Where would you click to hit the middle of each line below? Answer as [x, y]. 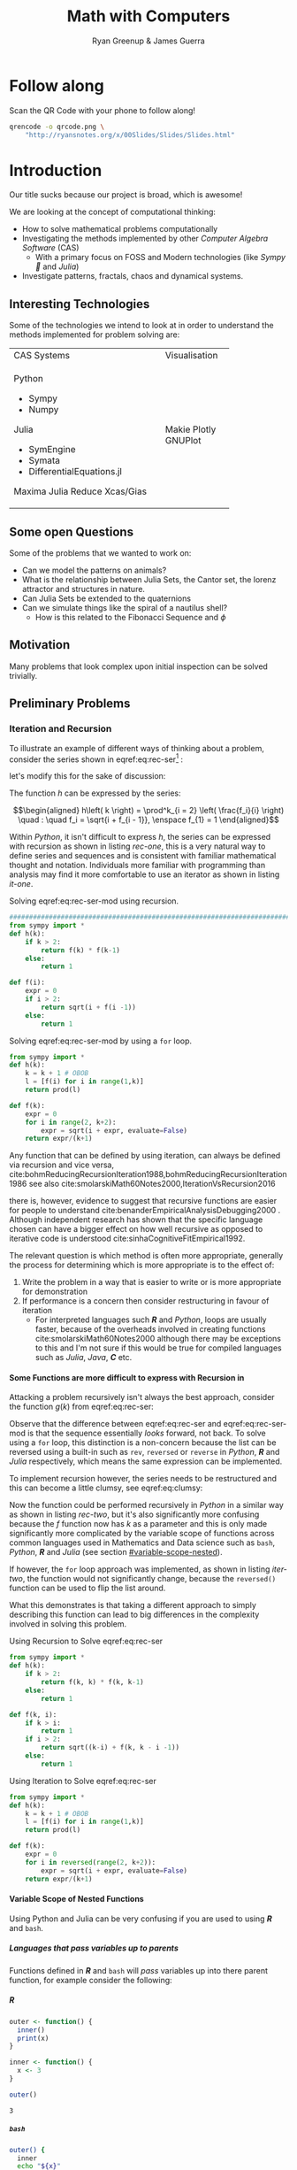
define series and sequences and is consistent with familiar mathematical [143, 856]
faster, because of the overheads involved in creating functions [150, 1329]
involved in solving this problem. [68, 1624]
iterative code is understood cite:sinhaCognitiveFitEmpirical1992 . [127, 1239]
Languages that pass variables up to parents [94, 1948]
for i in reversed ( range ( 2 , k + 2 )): [91, 1862]
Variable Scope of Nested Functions [76, 1899]
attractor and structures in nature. [84, 589]
